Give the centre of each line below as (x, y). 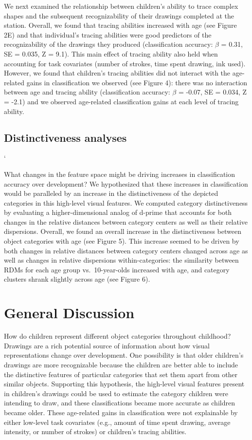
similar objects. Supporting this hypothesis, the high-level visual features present (124, 384)
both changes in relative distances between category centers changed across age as (126, 250)
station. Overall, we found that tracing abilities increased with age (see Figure (120, 25)
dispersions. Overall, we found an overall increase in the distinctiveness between (123, 231)
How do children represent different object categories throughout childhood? (117, 336)
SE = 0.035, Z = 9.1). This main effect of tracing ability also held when (111, 53)
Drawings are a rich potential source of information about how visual (107, 345)
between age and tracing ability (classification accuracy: (87, 92)
